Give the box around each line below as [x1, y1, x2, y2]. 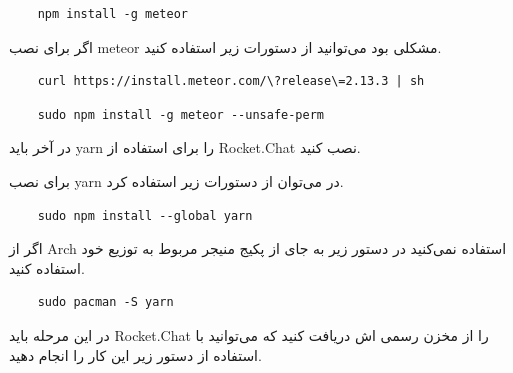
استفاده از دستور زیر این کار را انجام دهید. [9, 344, 262, 365]
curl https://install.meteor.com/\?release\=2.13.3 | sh [37, 74, 425, 89]
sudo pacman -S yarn [37, 295, 174, 310]
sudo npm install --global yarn [37, 208, 253, 223]
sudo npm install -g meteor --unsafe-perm [37, 107, 324, 122]
